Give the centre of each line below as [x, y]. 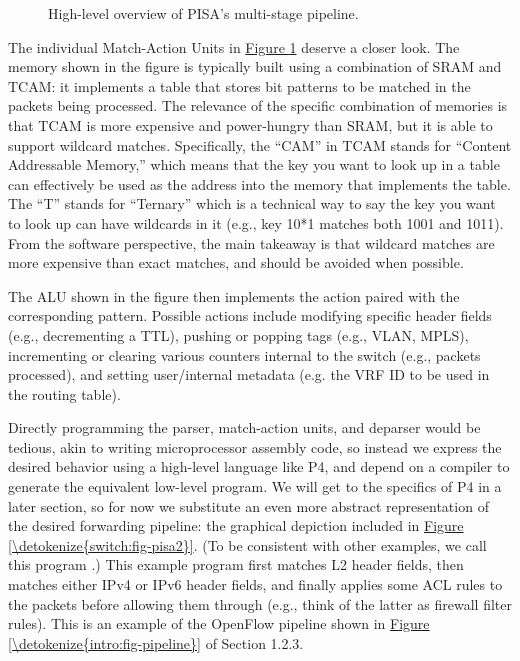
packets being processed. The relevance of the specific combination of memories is [258, 105]
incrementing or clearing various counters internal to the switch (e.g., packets [244, 354]
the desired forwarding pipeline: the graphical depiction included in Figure [236, 525]
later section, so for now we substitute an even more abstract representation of [248, 505]
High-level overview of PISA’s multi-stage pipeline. [203, 13]
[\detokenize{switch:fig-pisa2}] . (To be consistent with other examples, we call [247, 544]
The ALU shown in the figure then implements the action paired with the [234, 295]
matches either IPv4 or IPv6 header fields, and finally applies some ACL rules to [255, 584]
